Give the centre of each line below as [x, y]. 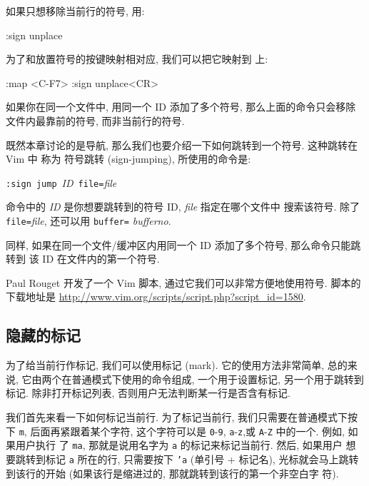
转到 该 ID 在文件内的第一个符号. [83, 259]
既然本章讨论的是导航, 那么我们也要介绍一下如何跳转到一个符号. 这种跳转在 [182, 145]
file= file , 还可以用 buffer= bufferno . [89, 221]
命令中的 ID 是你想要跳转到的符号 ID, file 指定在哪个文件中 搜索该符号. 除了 [183, 207]
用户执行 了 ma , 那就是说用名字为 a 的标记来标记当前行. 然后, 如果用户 [179, 445]
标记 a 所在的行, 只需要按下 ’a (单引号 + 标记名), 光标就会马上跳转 [202, 459]
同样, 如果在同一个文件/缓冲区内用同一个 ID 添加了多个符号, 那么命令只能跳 [183, 244]
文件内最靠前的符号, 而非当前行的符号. [95, 120]
